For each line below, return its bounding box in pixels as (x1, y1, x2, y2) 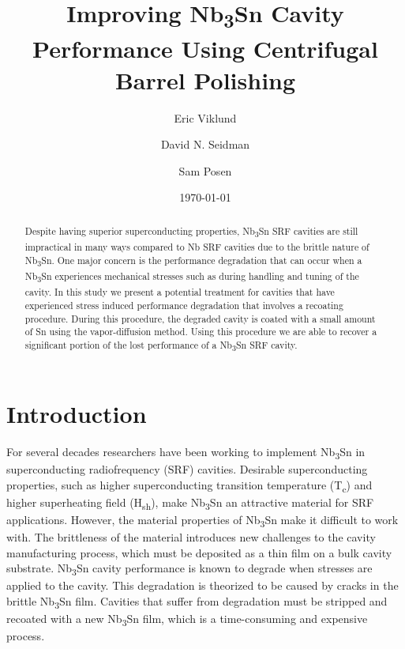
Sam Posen (178, 162, 232, 179)
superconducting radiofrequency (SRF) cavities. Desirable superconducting (6, 461, 368, 477)
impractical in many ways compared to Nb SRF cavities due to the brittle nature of (24, 240, 369, 253)
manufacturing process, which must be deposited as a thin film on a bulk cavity (6, 544, 392, 560)
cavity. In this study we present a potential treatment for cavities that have (24, 285, 335, 299)
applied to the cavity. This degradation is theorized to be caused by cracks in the (6, 577, 399, 594)
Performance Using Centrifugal (32, 32, 378, 65)
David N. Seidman (160, 136, 250, 153)
